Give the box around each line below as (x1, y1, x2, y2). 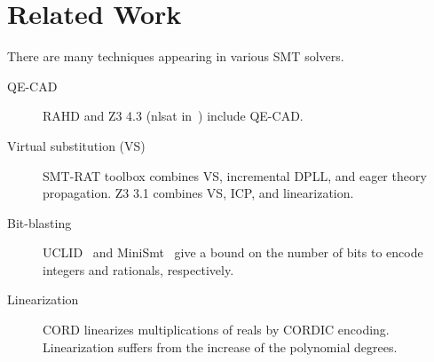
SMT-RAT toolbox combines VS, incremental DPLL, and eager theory (43, 166, 427, 185)
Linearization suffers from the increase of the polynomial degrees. (43, 337, 398, 356)
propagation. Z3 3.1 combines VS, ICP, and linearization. (43, 184, 354, 202)
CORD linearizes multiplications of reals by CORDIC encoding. (43, 320, 390, 339)
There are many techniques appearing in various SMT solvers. (7, 47, 344, 66)
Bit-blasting (7, 213, 72, 232)
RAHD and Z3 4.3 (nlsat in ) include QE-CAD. (43, 106, 304, 125)
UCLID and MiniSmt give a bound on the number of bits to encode (43, 243, 423, 262)
